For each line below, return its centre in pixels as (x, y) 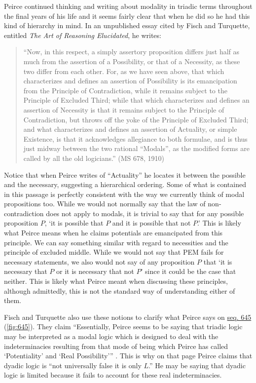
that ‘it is (218, 261)
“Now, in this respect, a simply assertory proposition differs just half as (131, 52)
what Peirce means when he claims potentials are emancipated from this (113, 233)
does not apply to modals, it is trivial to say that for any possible (145, 213)
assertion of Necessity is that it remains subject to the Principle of (124, 109)
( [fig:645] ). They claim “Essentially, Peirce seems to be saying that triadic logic (123, 326)
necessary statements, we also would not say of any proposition (99, 261)
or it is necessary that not (95, 271)
